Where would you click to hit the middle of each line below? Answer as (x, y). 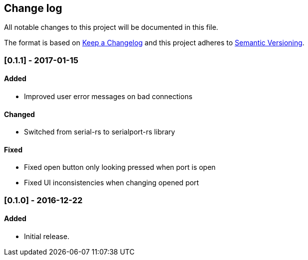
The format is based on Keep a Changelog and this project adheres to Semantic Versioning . (154, 43)
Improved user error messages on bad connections (108, 97)
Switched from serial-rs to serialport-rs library (100, 132)
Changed (19, 114)
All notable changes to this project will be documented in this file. (111, 27)
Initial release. (47, 237)
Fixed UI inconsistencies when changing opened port (112, 183)
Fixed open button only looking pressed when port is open (120, 167)
